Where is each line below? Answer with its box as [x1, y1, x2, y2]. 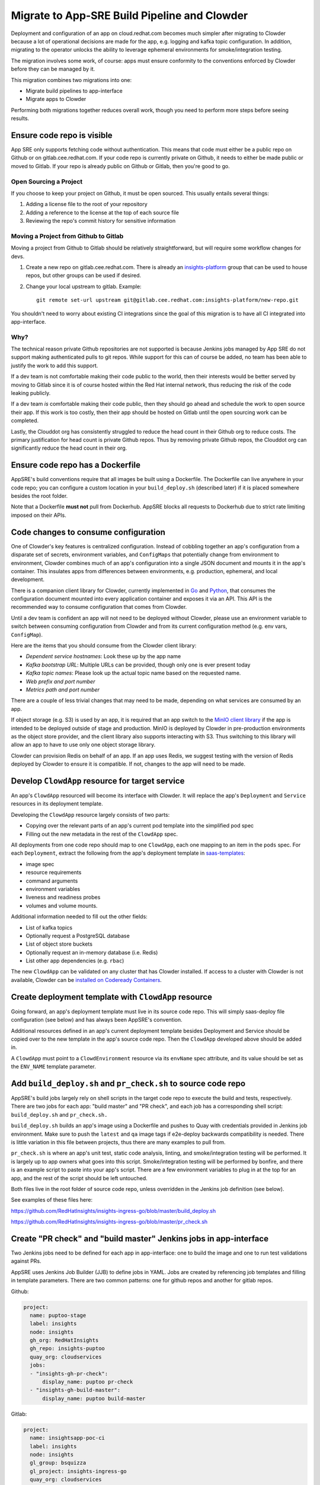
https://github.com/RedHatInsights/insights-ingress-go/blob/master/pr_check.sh [11, 1218, 208, 1225]
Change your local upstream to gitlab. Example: [25, 283, 142, 290]
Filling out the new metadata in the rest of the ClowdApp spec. [25, 830, 178, 838]
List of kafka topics [25, 924, 73, 931]
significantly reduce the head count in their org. [11, 444, 127, 451]
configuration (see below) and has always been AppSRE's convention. [11, 1016, 183, 1023]
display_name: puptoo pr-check [42, 1379, 133, 1385]
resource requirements [25, 869, 82, 876]
